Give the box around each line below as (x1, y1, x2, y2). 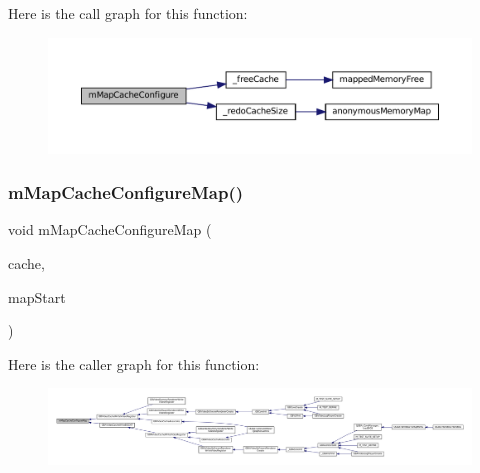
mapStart (8, 286, 66, 307)
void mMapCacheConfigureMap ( (8, 219, 212, 240)
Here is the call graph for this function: (8, 3, 248, 23)
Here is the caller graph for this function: (8, 353, 260, 374)
